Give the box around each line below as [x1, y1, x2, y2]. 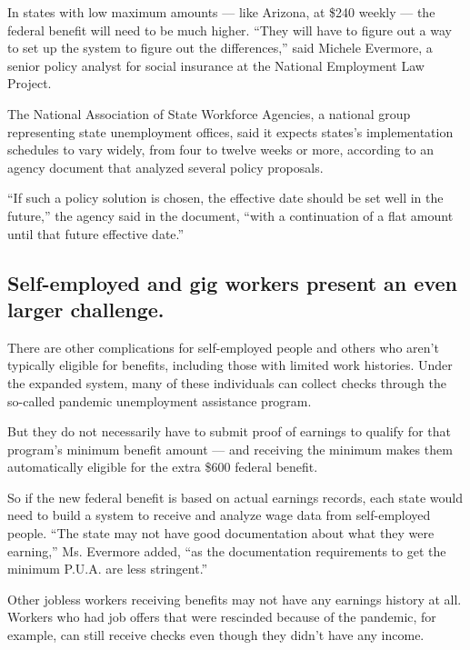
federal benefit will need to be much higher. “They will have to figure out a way [7, 20, 452, 39]
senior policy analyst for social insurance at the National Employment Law [7, 55, 425, 75]
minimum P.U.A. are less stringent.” [7, 559, 208, 578]
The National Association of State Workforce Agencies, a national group [7, 104, 411, 123]
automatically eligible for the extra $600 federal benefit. [7, 457, 318, 476]
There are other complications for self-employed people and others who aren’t [7, 337, 439, 356]
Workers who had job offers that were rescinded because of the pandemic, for [7, 607, 436, 626]
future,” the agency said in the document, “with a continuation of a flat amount [7, 205, 454, 225]
